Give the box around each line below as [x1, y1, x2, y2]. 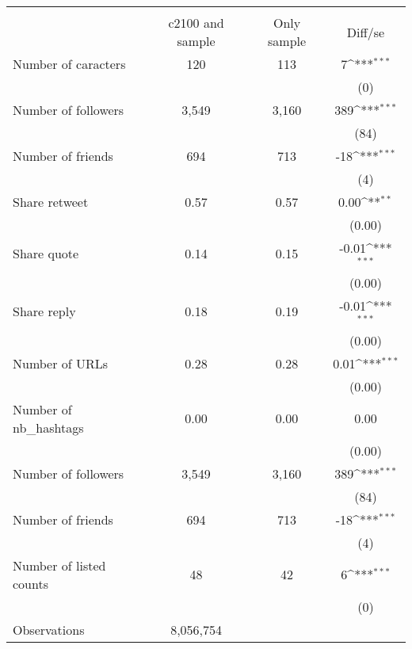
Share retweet [13, 193, 89, 211]
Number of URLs [13, 353, 109, 372]
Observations [13, 620, 85, 639]
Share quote [13, 244, 79, 263]
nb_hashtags [13, 418, 84, 437]
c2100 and [168, 13, 224, 32]
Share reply [13, 302, 76, 321]
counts [13, 574, 48, 593]
